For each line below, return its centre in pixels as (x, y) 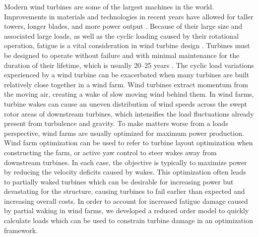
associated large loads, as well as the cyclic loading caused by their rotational (122, 35)
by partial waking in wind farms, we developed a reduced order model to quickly (127, 210)
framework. (21, 230)
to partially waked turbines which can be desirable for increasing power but (119, 181)
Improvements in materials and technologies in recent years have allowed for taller (129, 16)
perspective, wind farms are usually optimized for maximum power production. (124, 133)
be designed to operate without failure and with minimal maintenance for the (122, 55)
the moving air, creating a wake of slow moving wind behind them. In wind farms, (129, 94)
